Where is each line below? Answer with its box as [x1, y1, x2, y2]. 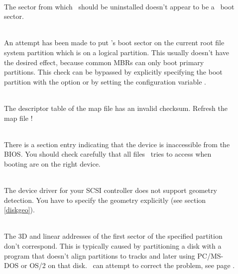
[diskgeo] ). [4, 204, 35, 215]
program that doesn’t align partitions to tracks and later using [4, 250, 195, 261]
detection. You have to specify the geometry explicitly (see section [4, 194, 206, 205]
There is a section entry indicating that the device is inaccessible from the [4, 139, 230, 149]
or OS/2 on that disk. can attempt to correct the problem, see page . [21, 260, 235, 271]
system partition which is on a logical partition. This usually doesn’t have [4, 47, 230, 57]
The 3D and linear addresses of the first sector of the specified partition [4, 231, 223, 241]
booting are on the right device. [4, 158, 101, 169]
